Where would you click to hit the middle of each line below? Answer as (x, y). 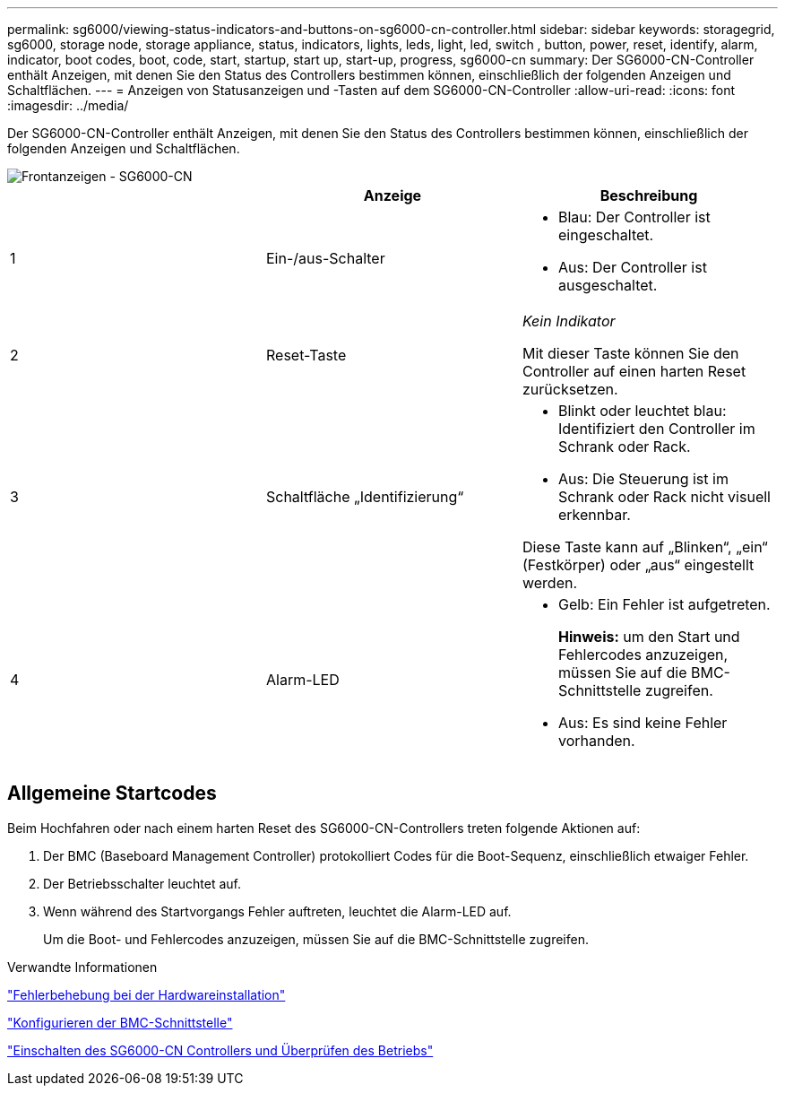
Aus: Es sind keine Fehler (643, 723)
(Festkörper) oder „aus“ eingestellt (638, 565)
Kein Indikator (569, 321)
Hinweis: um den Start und (649, 637)
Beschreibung (649, 195)
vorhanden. (596, 741)
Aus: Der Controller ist (632, 267)
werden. (550, 583)
